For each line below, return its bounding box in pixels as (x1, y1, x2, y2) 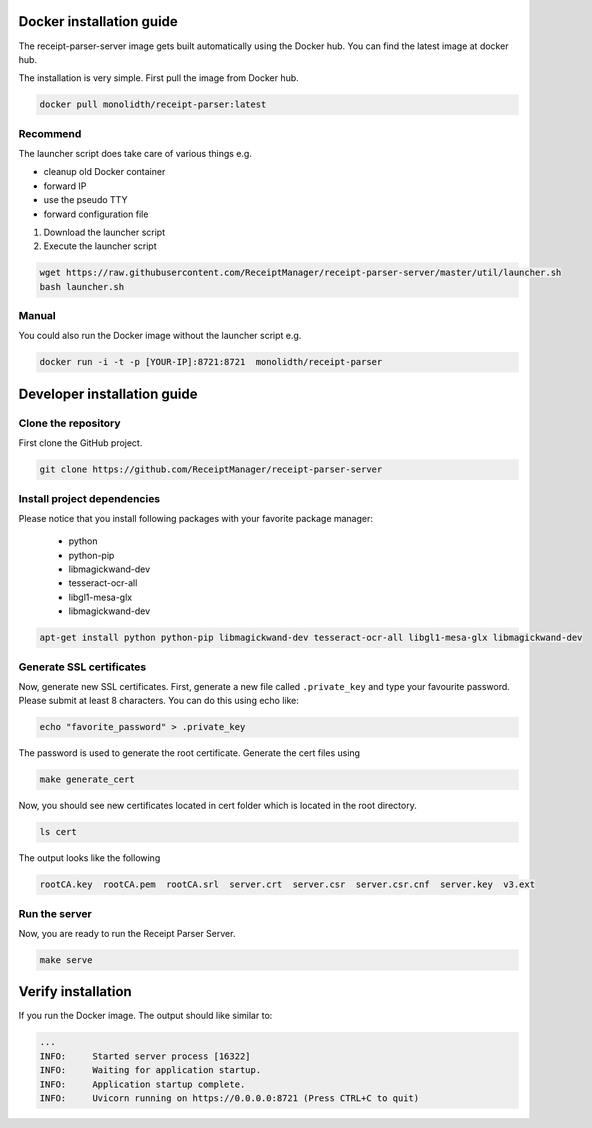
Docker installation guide (18, 13, 179, 30)
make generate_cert (39, 774, 135, 785)
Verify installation (18, 983, 132, 1000)
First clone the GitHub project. (18, 437, 143, 449)
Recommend (18, 126, 82, 140)
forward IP (43, 180, 87, 192)
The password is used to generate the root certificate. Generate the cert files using (18, 747, 360, 759)
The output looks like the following (18, 852, 161, 864)
